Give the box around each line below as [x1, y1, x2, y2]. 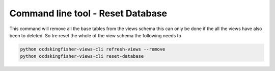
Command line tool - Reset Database [9, 8, 168, 19]
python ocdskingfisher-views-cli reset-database [20, 54, 144, 59]
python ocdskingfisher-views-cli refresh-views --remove [20, 46, 166, 52]
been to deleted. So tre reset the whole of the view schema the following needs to [9, 32, 182, 38]
